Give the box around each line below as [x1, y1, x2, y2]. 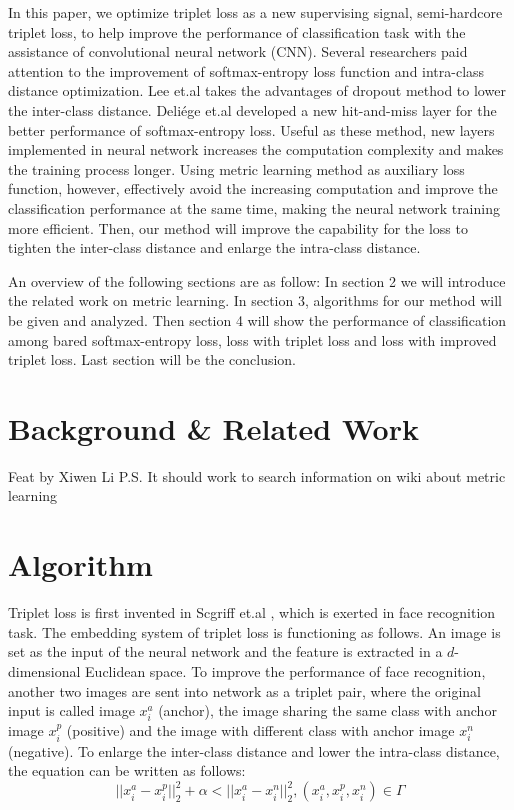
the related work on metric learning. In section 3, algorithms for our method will [8, 290, 502, 311]
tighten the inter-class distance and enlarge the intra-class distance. [8, 237, 421, 258]
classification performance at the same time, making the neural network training [8, 197, 500, 218]
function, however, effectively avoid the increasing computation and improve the [8, 178, 498, 199]
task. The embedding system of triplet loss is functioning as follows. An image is [8, 621, 501, 642]
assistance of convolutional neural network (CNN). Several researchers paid [8, 41, 468, 62]
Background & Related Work [8, 407, 419, 448]
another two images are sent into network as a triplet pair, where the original [8, 680, 481, 701]
